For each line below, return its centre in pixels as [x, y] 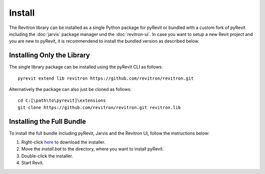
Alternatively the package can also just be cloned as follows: [70, 89]
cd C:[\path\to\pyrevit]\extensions [62, 101]
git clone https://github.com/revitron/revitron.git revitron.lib [99, 107]
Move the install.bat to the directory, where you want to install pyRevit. [93, 149]
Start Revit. [33, 163]
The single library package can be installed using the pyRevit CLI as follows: [86, 67]
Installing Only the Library [50, 55]
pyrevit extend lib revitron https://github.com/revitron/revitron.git [106, 78]
